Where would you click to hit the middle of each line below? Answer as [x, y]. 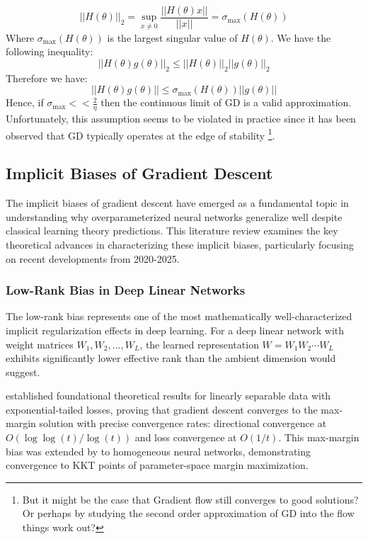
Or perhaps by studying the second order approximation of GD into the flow [188, 513]
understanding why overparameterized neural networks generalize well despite [174, 216]
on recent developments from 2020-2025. [93, 258]
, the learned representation [199, 344]
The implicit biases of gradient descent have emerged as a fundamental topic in [177, 203]
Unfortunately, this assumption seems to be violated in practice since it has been [181, 119]
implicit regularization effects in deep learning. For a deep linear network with [175, 330]
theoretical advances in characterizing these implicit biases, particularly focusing [180, 244]
